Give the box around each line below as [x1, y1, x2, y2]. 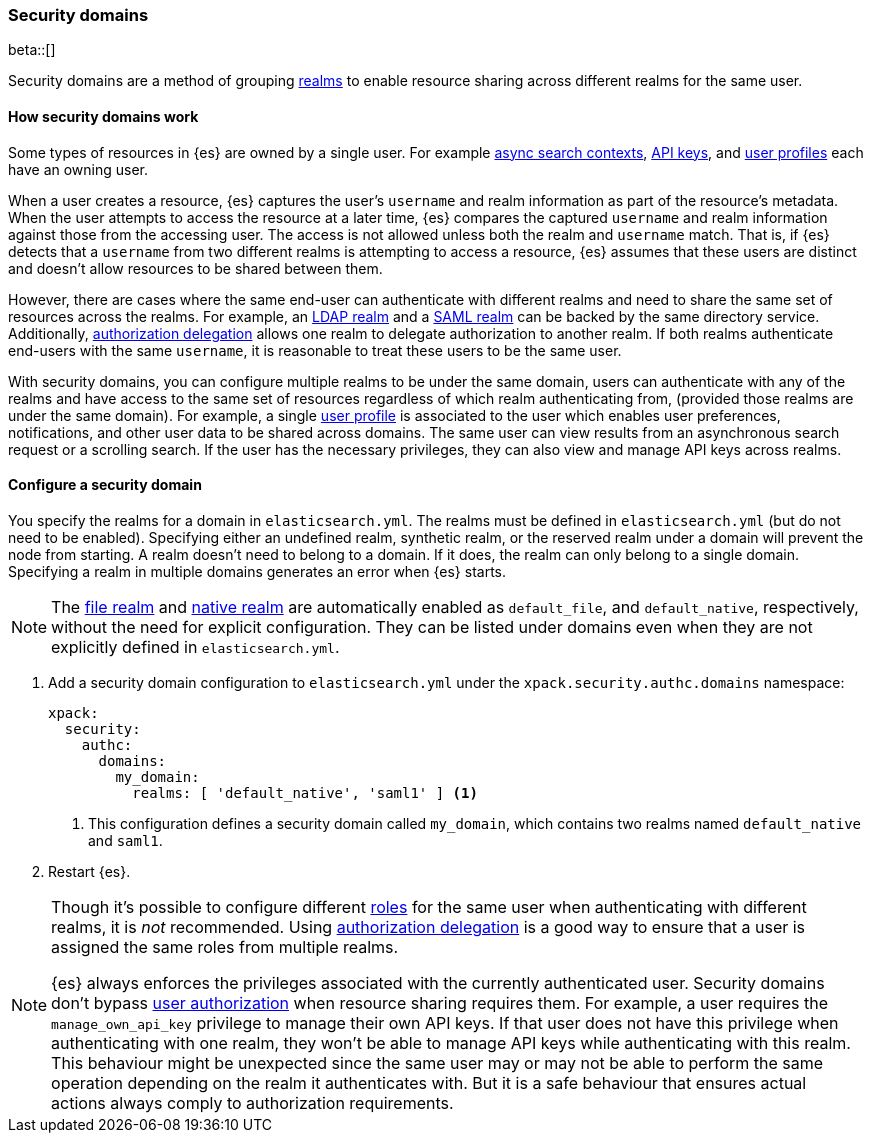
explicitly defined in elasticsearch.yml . [51, 636, 340, 657]
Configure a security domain [8, 476, 202, 494]
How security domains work [8, 107, 199, 125]
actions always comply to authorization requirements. [51, 1092, 454, 1113]
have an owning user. [8, 160, 149, 178]
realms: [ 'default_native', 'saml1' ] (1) [132, 784, 478, 801]
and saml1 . [88, 831, 163, 849]
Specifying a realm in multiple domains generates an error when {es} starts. [8, 562, 507, 580]
